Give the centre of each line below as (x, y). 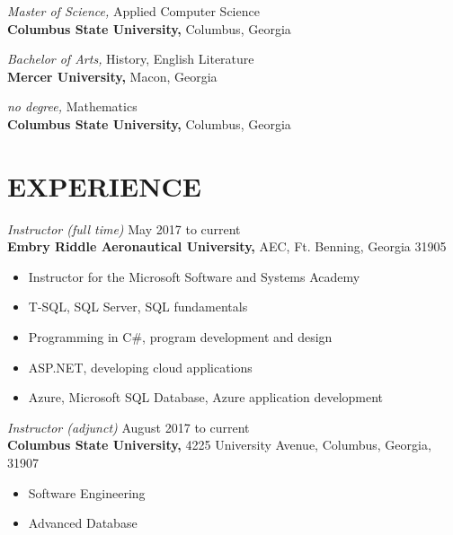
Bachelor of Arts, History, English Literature (131, 59)
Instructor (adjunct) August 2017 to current (129, 427)
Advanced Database (83, 523)
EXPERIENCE (104, 185)
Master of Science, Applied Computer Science (133, 11)
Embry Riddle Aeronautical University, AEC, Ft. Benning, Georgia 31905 (227, 246)
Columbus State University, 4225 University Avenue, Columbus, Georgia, (219, 445)
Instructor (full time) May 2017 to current (124, 228)
